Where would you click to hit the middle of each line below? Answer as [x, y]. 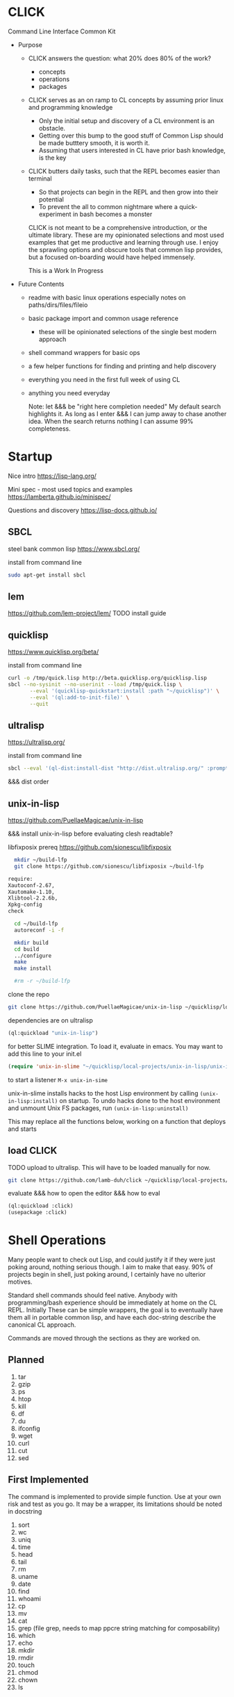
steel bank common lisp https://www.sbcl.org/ [74, 549]
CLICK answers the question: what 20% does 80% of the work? [119, 58]
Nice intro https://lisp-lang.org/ [52, 476]
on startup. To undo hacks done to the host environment [140, 1100]
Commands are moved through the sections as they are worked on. [104, 1339]
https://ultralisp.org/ [36, 742]
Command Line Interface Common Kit [62, 31]
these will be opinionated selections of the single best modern [128, 331]
